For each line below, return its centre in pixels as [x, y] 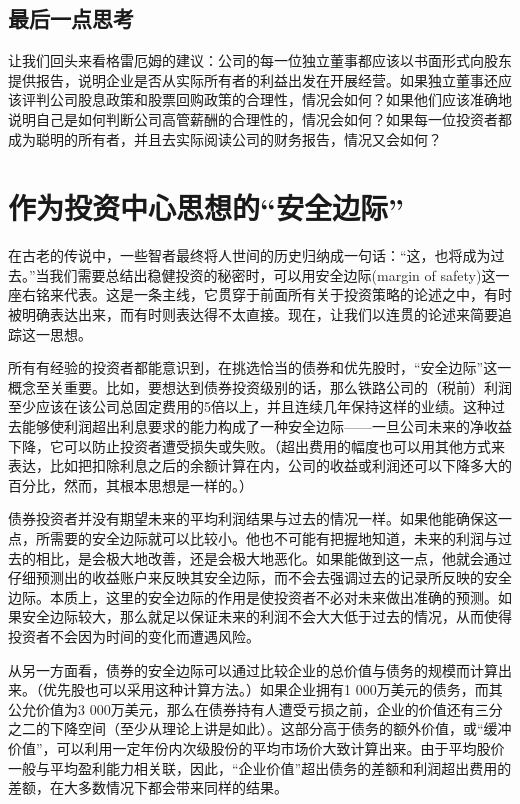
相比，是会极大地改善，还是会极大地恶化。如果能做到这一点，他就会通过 [273, 557]
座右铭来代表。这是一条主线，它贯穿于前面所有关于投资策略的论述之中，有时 [260, 294]
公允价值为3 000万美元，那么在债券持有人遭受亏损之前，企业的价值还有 [241, 708]
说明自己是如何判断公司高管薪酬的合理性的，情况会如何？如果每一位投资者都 [260, 118]
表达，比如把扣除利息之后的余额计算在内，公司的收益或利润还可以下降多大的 [260, 465]
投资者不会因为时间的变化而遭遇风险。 [134, 635]
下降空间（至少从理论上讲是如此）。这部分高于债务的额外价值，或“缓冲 [280, 728]
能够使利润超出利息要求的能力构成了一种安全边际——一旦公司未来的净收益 [266, 426]
